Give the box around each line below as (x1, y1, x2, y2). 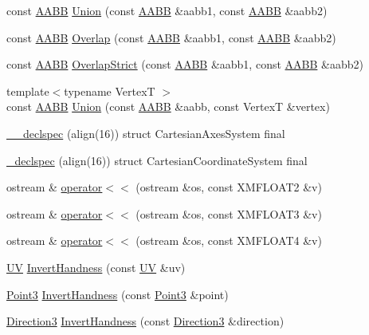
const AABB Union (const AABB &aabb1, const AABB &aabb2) (6, 2, 328, 18)
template (6, 82, 49, 99)
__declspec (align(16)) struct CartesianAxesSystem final (6, 124, 285, 141)
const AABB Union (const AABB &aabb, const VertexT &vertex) (6, 98, 330, 115)
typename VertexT (64, 82, 155, 99)
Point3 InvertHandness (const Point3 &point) (6, 286, 229, 302)
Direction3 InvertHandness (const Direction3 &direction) (6, 313, 285, 329)
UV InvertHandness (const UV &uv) (6, 258, 186, 275)
